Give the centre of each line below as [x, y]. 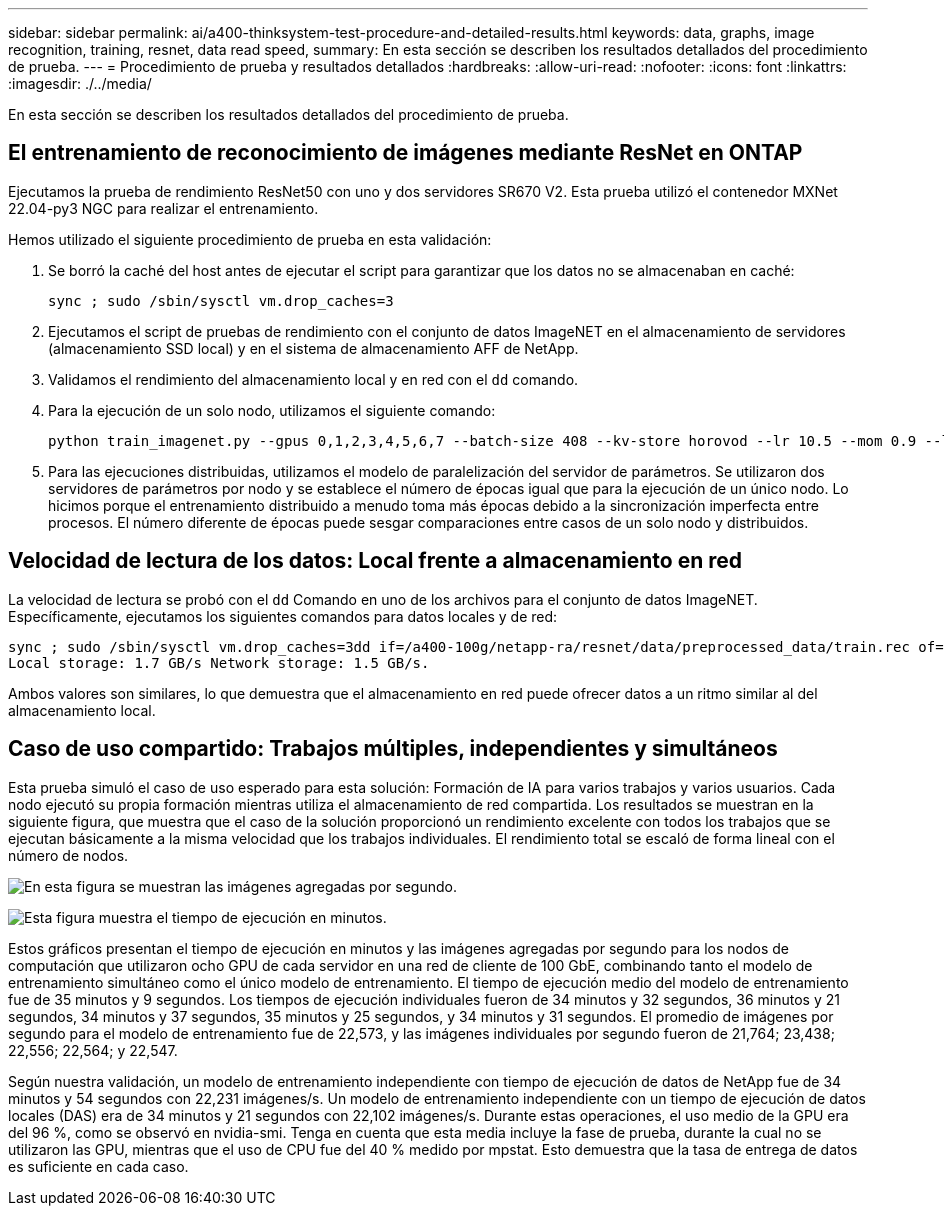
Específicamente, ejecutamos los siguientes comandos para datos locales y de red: [283, 616]
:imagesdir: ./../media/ [80, 83]
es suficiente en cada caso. [98, 1166]
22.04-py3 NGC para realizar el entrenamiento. [163, 208]
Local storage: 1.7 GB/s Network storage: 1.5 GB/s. [219, 662]
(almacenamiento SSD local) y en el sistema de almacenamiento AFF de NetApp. [313, 348]
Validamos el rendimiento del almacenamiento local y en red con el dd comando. [313, 379]
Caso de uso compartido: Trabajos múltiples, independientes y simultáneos [393, 749]
